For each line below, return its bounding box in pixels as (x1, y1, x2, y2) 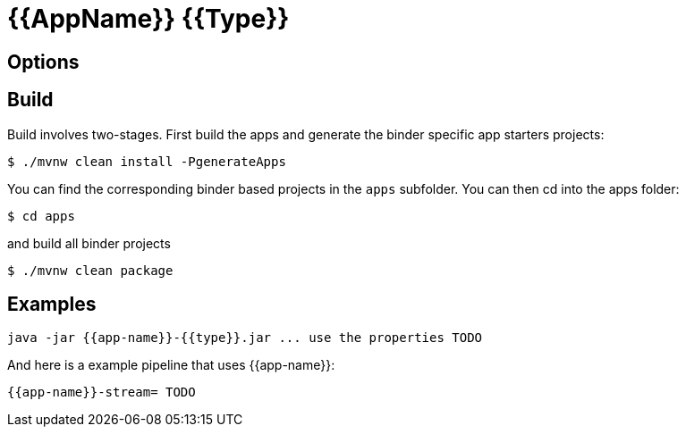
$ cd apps (7, 208, 75, 223)
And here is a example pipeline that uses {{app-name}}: (7, 357, 335, 373)
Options (7, 50, 80, 73)
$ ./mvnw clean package (7, 263, 174, 278)
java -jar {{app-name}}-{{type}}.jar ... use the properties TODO (7, 330, 483, 346)
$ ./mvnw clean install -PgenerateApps (7, 154, 286, 169)
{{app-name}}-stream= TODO (7, 385, 196, 400)
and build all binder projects (7, 235, 171, 251)
